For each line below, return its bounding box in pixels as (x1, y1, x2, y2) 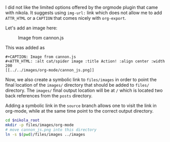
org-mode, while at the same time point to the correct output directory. (5, 108, 154, 114)
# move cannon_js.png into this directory (5, 127, 97, 132)
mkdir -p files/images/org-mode (5, 122, 74, 127)
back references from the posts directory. (5, 93, 93, 98)
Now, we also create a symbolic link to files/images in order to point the (5, 77, 157, 83)
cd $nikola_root (5, 118, 40, 123)
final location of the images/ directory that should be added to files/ (5, 82, 149, 88)
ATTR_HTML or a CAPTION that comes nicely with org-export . (5, 15, 126, 21)
